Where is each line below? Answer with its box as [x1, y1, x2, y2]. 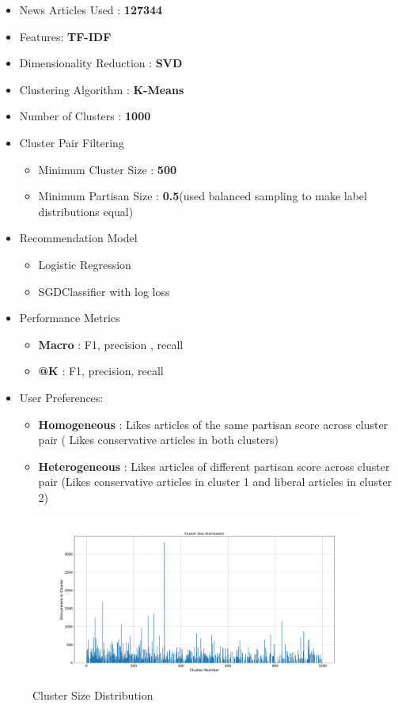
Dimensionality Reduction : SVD [19, 55, 183, 71]
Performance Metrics [19, 309, 120, 326]
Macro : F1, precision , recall [38, 336, 184, 352]
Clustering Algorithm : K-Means [19, 81, 184, 97]
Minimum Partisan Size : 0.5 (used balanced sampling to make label [38, 188, 367, 204]
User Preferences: [19, 389, 104, 405]
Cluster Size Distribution [32, 687, 154, 704]
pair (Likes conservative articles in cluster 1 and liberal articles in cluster [38, 473, 392, 490]
